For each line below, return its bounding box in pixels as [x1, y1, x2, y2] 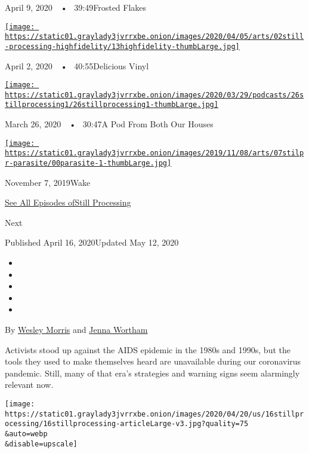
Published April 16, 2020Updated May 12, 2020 [5, 236, 179, 249]
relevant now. [5, 378, 54, 391]
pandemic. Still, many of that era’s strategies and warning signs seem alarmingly [5, 366, 300, 379]
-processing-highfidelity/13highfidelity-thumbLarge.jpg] [5, 42, 240, 51]
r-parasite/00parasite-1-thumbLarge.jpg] [5, 159, 172, 168]
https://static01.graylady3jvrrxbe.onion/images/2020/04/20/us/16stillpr [5, 409, 304, 418]
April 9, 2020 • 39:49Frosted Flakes [5, 1, 147, 13]
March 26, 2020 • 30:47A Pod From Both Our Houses [5, 118, 214, 130]
